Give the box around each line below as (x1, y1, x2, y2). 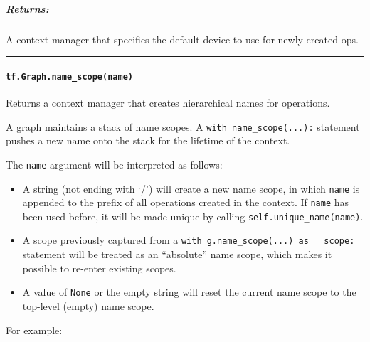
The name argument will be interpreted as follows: (6, 156, 223, 171)
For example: (6, 322, 63, 337)
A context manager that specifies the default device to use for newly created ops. (6, 31, 359, 46)
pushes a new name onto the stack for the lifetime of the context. (6, 133, 290, 148)
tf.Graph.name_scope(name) (6, 71, 133, 82)
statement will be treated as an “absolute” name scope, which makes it (22, 247, 332, 262)
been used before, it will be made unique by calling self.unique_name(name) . (22, 208, 364, 223)
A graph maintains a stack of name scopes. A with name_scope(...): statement (6, 119, 360, 134)
